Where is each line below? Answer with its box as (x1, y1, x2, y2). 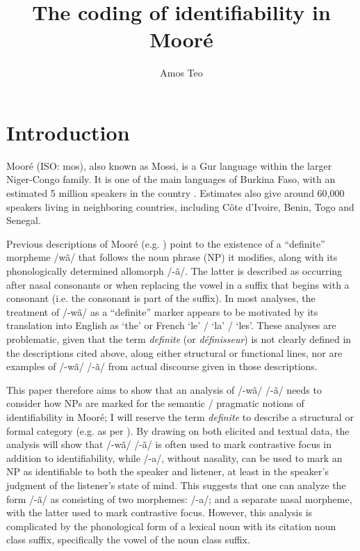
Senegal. (6, 213, 41, 227)
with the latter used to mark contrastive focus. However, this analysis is (6, 505, 313, 520)
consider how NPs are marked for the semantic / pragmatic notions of (6, 396, 304, 410)
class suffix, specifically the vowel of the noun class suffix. (6, 532, 250, 547)
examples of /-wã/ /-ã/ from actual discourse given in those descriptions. (6, 359, 318, 374)
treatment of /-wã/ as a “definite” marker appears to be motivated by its (6, 304, 318, 319)
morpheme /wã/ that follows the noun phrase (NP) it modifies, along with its (6, 250, 338, 264)
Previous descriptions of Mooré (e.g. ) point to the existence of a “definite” (6, 236, 325, 250)
